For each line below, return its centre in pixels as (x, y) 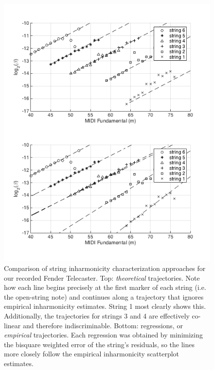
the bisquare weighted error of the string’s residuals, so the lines (99, 344)
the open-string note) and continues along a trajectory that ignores (104, 296)
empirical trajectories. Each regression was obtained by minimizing (103, 335)
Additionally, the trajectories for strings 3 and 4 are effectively (97, 315)
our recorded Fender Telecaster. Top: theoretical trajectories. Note (102, 277)
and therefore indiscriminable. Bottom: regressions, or (103, 325)
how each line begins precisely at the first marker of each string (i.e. (105, 287)
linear (12, 325)
